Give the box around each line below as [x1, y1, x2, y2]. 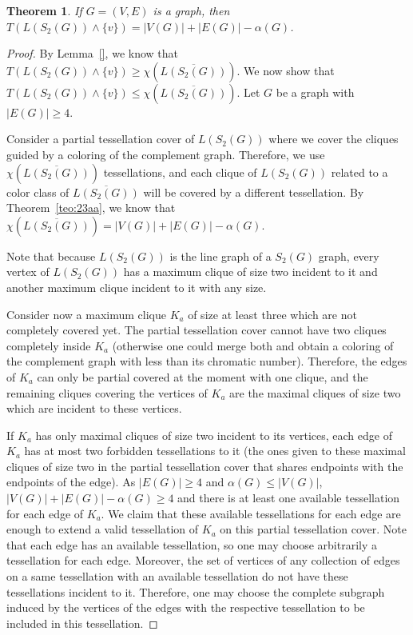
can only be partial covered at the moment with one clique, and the [37, 368, 368, 385]
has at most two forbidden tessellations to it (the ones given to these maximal [24, 442, 406, 459]
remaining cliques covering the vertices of [6, 384, 208, 401]
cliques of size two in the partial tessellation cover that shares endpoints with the [6, 457, 403, 474]
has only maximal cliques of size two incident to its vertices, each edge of [35, 426, 392, 443]
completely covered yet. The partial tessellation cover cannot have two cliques [6, 321, 387, 338]
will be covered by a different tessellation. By [143, 183, 364, 200]
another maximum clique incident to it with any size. [6, 278, 267, 295]
